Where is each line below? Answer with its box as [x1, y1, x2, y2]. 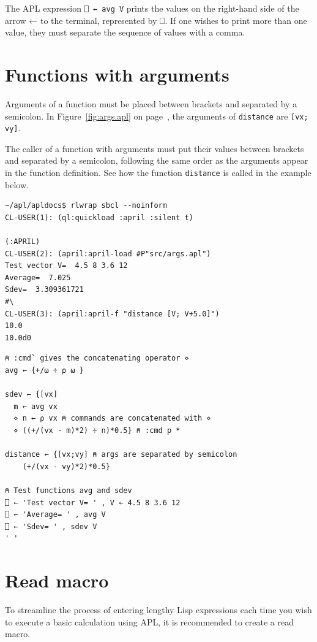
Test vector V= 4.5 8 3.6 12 [5, 261, 128, 270]
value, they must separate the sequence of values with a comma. [5, 26, 245, 39]
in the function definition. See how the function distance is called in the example [5, 166, 311, 179]
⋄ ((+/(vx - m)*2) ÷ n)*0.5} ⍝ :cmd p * [13, 426, 181, 435]
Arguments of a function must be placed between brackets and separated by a [5, 97, 297, 110]
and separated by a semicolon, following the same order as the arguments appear [5, 154, 308, 167]
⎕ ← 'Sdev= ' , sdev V [5, 522, 97, 531]
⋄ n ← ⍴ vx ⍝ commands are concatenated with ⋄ [13, 414, 211, 423]
